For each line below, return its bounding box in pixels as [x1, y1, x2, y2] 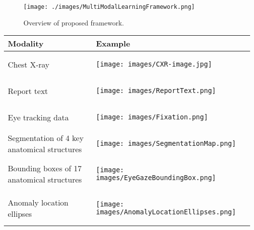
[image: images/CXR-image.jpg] [96, 60, 212, 69]
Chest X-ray [8, 58, 50, 70]
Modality [8, 38, 43, 49]
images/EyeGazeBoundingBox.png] [96, 174, 216, 182]
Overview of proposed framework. [23, 17, 124, 27]
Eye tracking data [8, 111, 69, 123]
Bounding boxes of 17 [8, 162, 82, 174]
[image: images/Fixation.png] [96, 113, 208, 121]
